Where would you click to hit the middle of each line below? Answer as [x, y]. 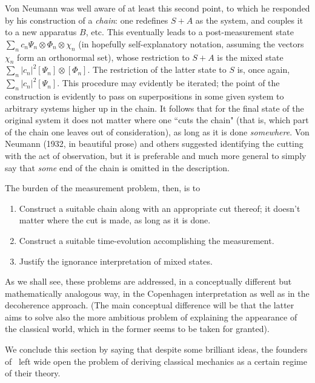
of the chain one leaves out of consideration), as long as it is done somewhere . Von [157, 131]
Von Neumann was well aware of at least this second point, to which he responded [157, 8]
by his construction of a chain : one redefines [87, 20]
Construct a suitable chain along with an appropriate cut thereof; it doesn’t [160, 208]
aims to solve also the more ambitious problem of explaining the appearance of [151, 317]
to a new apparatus [41, 32]
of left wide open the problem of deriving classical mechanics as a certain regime [156, 361]
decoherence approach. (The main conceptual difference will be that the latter [150, 305]
